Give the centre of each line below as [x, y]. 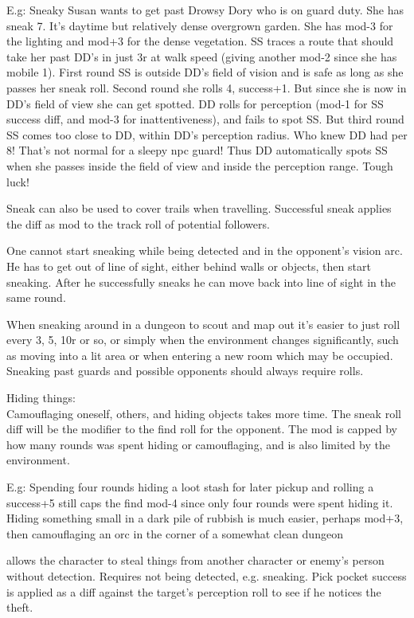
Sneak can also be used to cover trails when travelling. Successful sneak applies [199, 208]
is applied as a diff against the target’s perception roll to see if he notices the [194, 591]
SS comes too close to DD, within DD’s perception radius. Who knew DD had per [207, 134]
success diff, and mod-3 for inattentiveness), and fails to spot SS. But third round [205, 119]
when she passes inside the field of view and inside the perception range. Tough [200, 165]
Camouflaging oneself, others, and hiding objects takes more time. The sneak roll [204, 413]
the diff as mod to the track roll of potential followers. [138, 223]
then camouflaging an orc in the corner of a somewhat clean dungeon [175, 533]
